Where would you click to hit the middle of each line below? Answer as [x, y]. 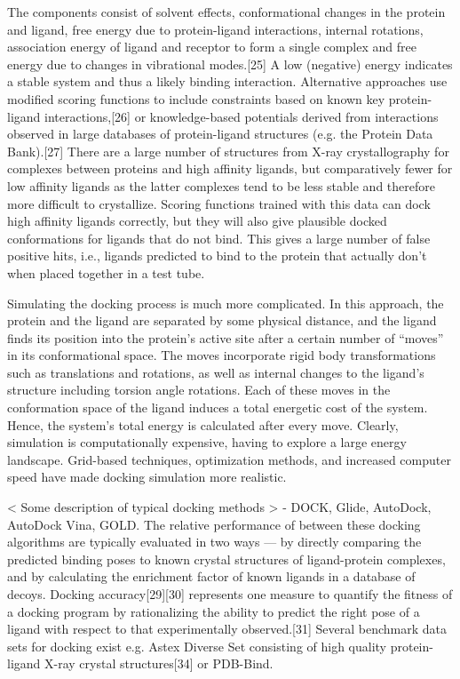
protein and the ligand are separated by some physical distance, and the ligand [222, 320]
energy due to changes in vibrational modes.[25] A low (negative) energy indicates [230, 64]
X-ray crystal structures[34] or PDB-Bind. [159, 663]
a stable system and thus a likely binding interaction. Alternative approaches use [227, 81]
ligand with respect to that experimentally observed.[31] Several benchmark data [227, 629]
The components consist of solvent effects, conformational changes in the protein [226, 12]
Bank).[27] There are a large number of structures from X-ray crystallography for [228, 151]
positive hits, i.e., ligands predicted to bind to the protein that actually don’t [217, 256]
